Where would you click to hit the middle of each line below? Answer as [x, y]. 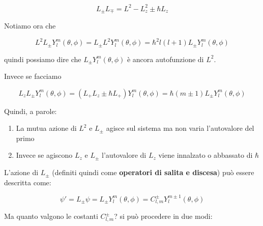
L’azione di [21, 172]
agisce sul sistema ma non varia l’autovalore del [180, 128]
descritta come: [28, 182]
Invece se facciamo [33, 76]
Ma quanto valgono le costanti [51, 216]
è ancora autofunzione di [165, 59]
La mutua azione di [46, 128]
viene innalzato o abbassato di [206, 155]
